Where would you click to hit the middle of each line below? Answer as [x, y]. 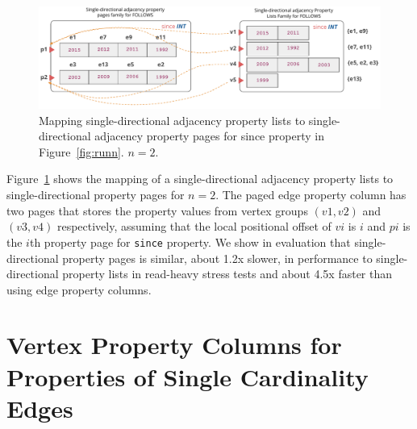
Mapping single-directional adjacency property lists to [172, 120]
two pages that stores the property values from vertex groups [157, 210]
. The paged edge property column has [311, 195]
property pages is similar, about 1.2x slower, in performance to [217, 258]
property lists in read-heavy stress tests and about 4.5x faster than [227, 274]
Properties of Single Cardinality [188, 376]
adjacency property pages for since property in [209, 136]
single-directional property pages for [96, 195]
